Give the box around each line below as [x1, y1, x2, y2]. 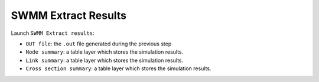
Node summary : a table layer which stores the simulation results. [25, 48, 184, 55]
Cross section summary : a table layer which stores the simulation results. [25, 65, 211, 72]
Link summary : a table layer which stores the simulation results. [25, 57, 184, 64]
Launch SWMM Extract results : [11, 29, 95, 37]
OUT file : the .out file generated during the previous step [25, 40, 172, 47]
